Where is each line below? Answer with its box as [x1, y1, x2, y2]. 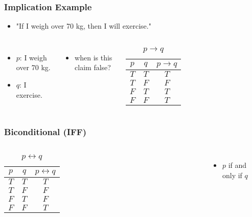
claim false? [75, 62, 111, 73]
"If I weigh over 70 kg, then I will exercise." [16, 20, 151, 31]
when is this [75, 52, 112, 62]
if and [228, 160, 247, 170]
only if [222, 170, 242, 180]
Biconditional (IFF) [4, 125, 86, 138]
